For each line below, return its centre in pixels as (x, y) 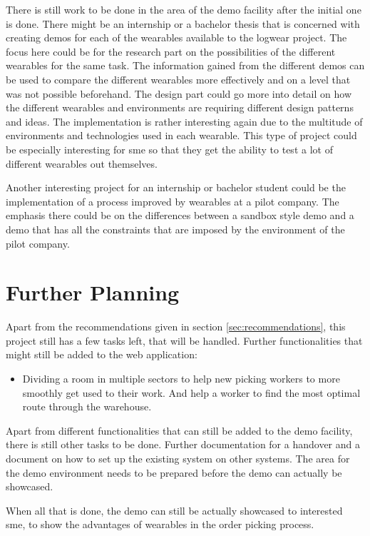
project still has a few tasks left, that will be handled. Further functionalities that (184, 340)
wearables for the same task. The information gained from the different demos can (185, 65)
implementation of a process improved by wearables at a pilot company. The (173, 201)
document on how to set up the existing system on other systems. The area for (178, 458)
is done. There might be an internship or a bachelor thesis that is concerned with (183, 23)
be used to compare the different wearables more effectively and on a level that (178, 79)
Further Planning (93, 292)
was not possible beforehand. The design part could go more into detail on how (179, 93)
